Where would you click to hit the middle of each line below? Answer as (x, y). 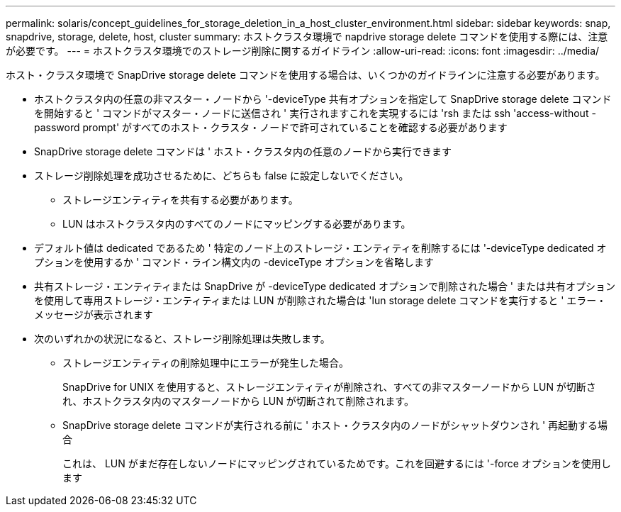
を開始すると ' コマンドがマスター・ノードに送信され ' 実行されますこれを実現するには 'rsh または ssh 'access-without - (315, 113)
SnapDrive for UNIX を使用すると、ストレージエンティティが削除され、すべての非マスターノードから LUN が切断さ (329, 387)
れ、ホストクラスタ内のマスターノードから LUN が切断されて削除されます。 (238, 401)
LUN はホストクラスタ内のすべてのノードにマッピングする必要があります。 (237, 224)
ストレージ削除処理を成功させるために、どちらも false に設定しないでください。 (222, 176)
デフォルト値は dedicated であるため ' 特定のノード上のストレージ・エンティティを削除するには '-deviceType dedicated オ (320, 248)
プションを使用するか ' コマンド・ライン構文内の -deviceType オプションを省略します (234, 262)
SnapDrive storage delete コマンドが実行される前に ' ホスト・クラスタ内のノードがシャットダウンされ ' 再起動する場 (335, 425)
